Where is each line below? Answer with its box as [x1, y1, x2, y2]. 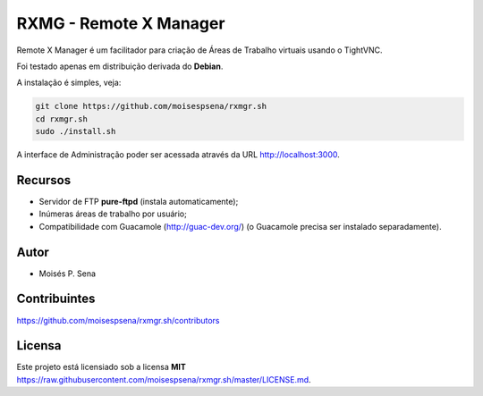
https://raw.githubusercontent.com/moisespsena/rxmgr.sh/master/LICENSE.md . [16, 374, 312, 384]
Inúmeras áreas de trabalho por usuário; [38, 208, 187, 219]
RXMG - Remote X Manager [16, 13, 225, 33]
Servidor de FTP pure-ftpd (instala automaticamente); [38, 196, 239, 206]
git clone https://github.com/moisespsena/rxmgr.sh [35, 101, 267, 112]
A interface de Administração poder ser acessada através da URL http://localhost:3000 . [16, 149, 340, 160]
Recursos [16, 173, 72, 188]
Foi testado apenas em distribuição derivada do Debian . [16, 61, 224, 72]
